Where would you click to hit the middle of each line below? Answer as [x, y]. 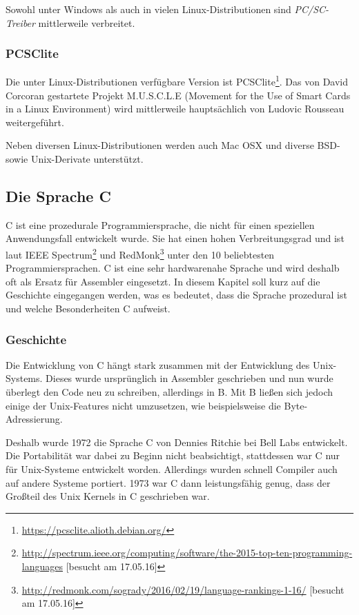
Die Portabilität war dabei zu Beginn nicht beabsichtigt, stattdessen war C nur [173, 455]
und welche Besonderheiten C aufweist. [88, 309]
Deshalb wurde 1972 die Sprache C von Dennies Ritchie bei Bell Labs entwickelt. [177, 442]
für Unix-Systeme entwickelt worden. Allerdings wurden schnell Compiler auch [172, 469]
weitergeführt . [35, 122]
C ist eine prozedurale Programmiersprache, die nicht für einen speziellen [160, 224]
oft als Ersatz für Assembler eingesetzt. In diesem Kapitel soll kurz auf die [163, 281]
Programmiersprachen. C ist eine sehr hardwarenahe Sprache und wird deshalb [173, 268]
